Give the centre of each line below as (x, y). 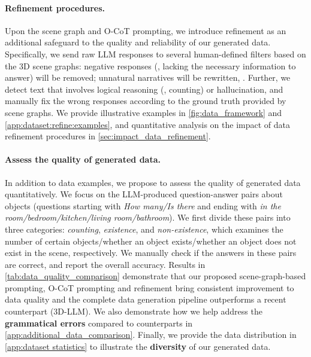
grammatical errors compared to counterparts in (99, 323)
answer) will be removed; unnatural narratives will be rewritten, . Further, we (148, 77)
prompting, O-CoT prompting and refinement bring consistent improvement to (150, 287)
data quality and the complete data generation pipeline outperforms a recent (146, 299)
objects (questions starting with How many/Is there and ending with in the (143, 205)
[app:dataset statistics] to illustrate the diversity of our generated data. (138, 346)
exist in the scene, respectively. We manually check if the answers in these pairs (151, 253)
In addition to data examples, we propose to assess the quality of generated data (153, 182)
